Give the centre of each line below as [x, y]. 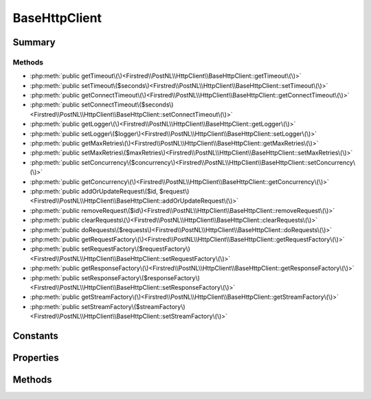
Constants [35, 335]
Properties [36, 357]
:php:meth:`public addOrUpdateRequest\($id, [94, 191]
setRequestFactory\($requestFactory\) [136, 249]
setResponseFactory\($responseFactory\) [141, 277]
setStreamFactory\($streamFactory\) [133, 306]
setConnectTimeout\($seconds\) [127, 105]
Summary [34, 42]
